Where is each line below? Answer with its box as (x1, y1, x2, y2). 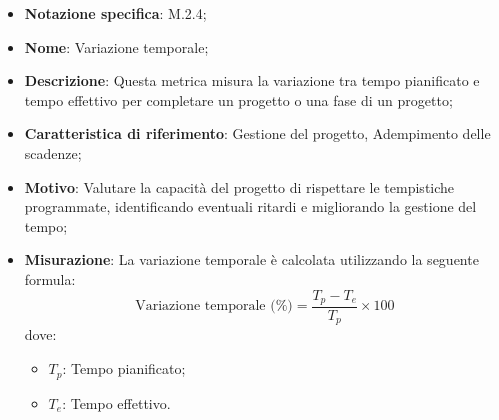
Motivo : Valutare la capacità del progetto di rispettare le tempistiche (24, 176, 455, 197)
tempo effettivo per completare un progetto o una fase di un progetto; (24, 89, 453, 110)
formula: (24, 268, 76, 289)
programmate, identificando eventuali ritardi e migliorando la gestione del (24, 196, 477, 217)
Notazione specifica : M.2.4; (24, 3, 207, 23)
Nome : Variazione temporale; (24, 36, 209, 57)
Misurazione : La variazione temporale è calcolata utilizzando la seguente (24, 249, 479, 270)
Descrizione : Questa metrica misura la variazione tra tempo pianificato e (24, 70, 480, 91)
